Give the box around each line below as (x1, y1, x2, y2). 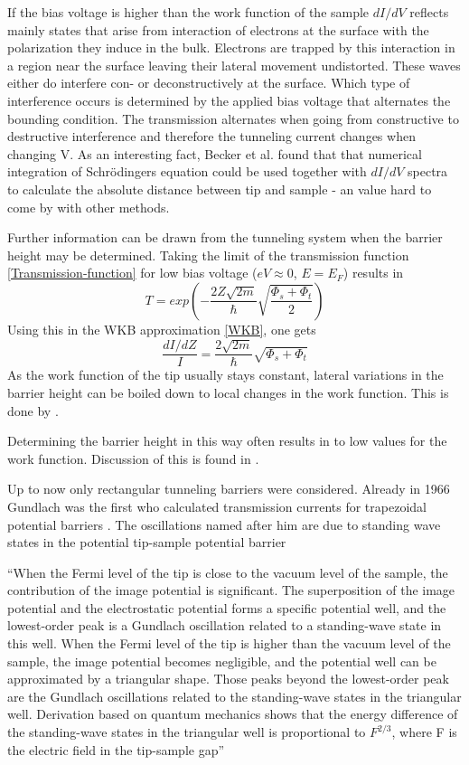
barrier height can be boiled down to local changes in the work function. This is (7, 382, 449, 401)
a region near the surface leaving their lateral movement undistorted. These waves (7, 55, 461, 74)
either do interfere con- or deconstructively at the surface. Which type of (7, 73, 410, 92)
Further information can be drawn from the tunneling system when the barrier (7, 228, 443, 247)
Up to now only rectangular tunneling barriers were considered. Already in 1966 (7, 479, 450, 498)
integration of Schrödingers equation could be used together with (7, 162, 367, 181)
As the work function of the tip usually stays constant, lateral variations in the (7, 365, 444, 384)
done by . (7, 401, 59, 420)
